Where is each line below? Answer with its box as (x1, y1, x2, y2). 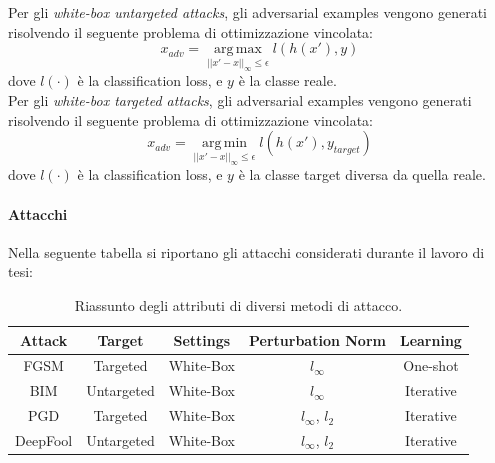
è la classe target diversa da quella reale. (238, 164, 486, 185)
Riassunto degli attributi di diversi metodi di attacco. (74, 295, 403, 316)
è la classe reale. (238, 70, 337, 91)
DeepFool (15, 429, 73, 450)
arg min (201, 136, 248, 151)
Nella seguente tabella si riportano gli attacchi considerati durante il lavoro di (8, 241, 485, 262)
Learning (399, 329, 462, 350)
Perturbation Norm (249, 329, 386, 350)
